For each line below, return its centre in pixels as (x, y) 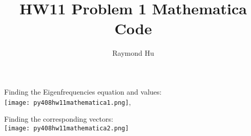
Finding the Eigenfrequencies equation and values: (83, 91)
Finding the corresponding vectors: (59, 119)
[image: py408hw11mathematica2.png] (67, 128)
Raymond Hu (133, 53)
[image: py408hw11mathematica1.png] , (68, 101)
